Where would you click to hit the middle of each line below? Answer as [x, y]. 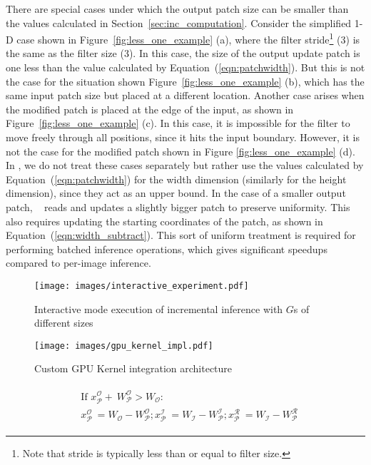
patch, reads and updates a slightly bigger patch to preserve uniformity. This [178, 206]
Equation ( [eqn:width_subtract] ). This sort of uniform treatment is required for [181, 235]
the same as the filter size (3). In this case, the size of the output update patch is [183, 53]
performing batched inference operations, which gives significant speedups [167, 249]
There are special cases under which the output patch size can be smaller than [177, 9]
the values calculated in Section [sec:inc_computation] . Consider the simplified [179, 22]
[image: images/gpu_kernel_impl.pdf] [124, 346]
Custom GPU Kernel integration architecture [133, 368]
